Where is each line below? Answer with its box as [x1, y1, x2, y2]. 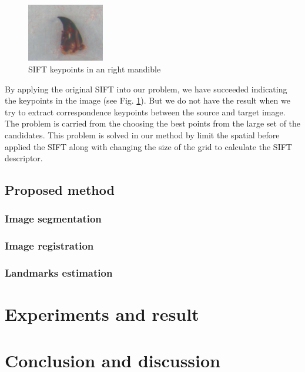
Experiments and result [5, 302, 199, 326]
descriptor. [5, 152, 43, 164]
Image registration [5, 238, 94, 253]
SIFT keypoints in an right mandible [28, 62, 161, 75]
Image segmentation [5, 211, 102, 226]
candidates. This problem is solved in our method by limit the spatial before [5, 128, 280, 141]
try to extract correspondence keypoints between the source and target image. [5, 105, 286, 118]
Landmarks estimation [5, 265, 113, 280]
